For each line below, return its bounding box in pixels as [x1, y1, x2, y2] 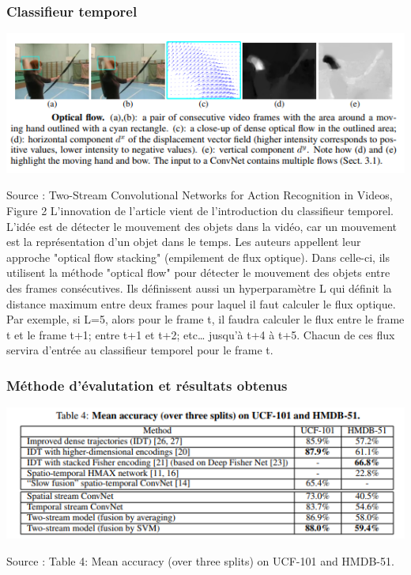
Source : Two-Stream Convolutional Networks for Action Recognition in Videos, [6, 187, 393, 203]
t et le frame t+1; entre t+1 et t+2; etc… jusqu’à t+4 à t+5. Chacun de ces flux [6, 326, 395, 342]
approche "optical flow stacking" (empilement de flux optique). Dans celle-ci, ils [6, 248, 390, 265]
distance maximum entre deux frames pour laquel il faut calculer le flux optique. [6, 295, 396, 312]
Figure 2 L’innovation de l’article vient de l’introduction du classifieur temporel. [6, 202, 394, 219]
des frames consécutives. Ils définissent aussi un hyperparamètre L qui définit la [6, 280, 392, 296]
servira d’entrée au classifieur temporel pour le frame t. [6, 342, 273, 358]
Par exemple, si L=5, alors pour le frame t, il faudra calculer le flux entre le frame [6, 311, 405, 327]
